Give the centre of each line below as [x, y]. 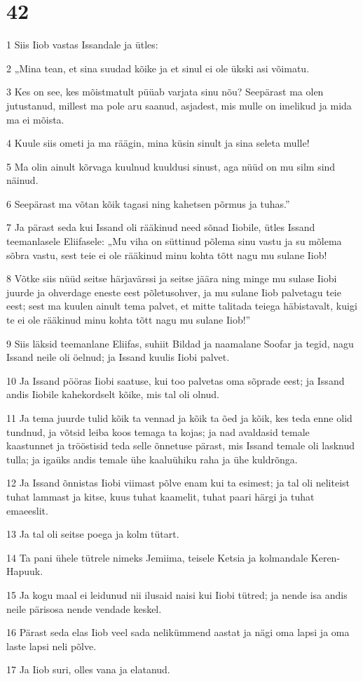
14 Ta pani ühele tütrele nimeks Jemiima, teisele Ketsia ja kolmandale [157, 557]
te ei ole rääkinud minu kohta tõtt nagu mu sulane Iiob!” [129, 320]
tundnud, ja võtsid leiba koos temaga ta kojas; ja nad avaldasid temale [158, 431]
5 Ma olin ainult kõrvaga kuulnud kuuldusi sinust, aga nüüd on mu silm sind [171, 166]
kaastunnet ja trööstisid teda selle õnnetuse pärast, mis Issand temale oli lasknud [181, 445]
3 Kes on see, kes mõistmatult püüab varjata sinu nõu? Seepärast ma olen [165, 92]
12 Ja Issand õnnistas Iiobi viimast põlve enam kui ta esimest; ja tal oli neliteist [178, 483]
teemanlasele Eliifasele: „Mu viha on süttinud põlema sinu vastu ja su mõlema [174, 241]
